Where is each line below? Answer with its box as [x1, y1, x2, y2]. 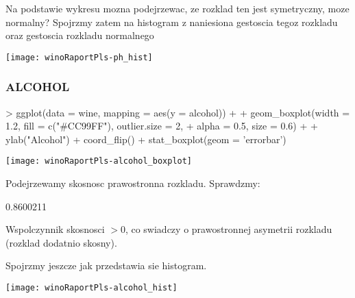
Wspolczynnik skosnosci [5, 222, 105, 236]
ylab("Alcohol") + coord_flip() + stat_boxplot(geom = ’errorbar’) [5, 132, 286, 146]
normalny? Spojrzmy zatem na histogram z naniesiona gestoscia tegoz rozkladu [5, 14, 338, 29]
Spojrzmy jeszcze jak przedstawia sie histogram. [5, 258, 207, 273]
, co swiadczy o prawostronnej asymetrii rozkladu [125, 222, 332, 236]
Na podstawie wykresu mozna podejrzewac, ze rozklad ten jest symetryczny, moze [5, 1, 350, 15]
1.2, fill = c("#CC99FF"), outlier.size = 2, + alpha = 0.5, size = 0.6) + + [5, 119, 318, 133]
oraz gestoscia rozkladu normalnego [5, 28, 154, 42]
